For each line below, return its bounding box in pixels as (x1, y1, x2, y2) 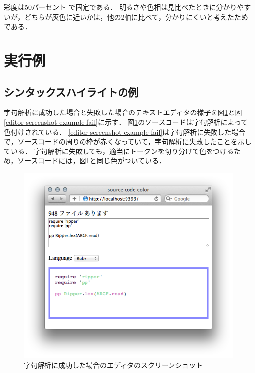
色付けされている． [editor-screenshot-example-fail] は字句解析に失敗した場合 (4, 126, 246, 137)
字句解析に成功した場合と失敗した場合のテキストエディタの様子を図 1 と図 (4, 107, 242, 117)
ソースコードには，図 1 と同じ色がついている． (17, 155, 166, 166)
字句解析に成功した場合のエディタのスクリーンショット (24, 360, 203, 370)
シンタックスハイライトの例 (4, 84, 138, 99)
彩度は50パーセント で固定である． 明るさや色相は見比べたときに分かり (4, 2, 237, 12)
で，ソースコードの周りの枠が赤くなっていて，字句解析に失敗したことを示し (4, 136, 252, 147)
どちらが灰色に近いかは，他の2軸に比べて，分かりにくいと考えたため (24, 11, 248, 22)
